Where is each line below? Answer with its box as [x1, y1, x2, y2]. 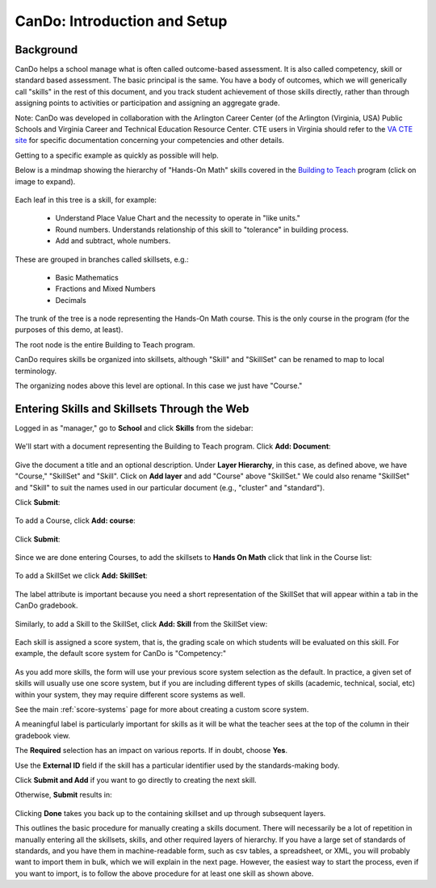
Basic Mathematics [55, 272, 119, 282]
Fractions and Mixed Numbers [55, 284, 157, 294]
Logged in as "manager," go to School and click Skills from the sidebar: [15, 423, 254, 432]
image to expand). [15, 176, 76, 186]
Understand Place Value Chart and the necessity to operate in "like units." [55, 213, 300, 223]
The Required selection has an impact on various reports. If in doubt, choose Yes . [15, 746, 288, 755]
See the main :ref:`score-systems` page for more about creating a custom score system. [15, 704, 309, 714]
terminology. [15, 366, 57, 376]
